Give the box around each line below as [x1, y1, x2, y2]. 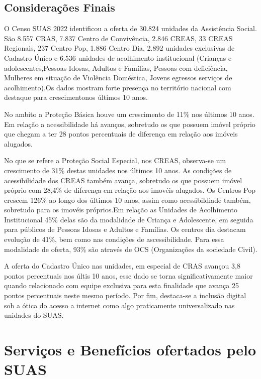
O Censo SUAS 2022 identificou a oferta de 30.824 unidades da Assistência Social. [4, 23, 257, 34]
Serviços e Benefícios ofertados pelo [4, 339, 256, 360]
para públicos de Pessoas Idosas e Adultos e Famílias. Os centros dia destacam [4, 224, 246, 234]
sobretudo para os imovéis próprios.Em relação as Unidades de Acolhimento [4, 204, 238, 215]
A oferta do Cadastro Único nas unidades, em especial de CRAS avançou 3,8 [4, 261, 240, 271]
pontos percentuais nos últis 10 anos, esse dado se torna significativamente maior [4, 270, 253, 281]
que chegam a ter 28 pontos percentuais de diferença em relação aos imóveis [4, 129, 238, 139]
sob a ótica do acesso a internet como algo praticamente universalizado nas [4, 300, 235, 310]
